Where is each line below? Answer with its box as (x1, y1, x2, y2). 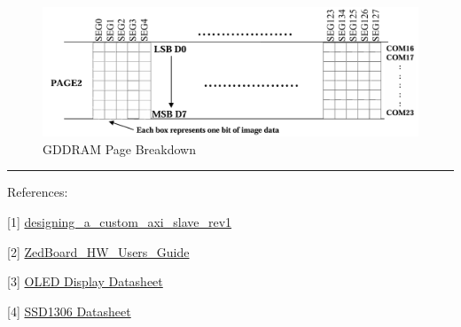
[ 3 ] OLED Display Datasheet (7, 272, 163, 291)
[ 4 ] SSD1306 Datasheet (7, 301, 131, 320)
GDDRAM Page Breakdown (43, 139, 196, 158)
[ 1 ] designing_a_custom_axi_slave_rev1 (7, 212, 232, 230)
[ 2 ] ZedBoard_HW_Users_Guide (7, 242, 190, 261)
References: (7, 183, 68, 201)
